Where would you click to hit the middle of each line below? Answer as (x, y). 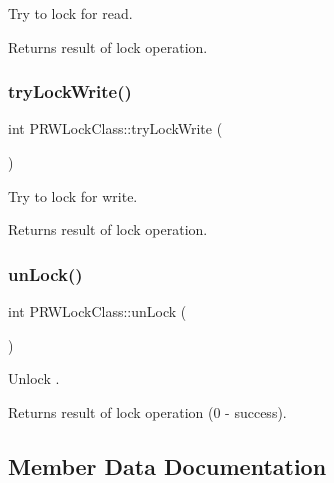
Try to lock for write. (73, 195)
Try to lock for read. (70, 13)
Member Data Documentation (167, 465)
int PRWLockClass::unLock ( (97, 311)
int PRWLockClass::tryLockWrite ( (115, 128)
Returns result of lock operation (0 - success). (147, 411)
